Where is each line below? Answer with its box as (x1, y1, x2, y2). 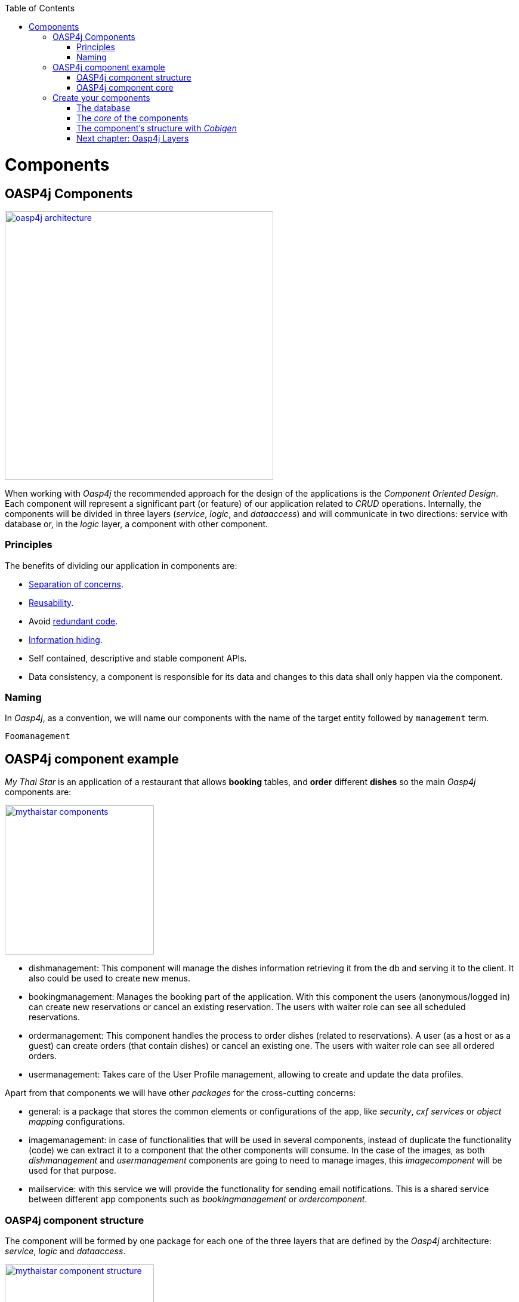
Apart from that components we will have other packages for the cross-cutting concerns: (5, 1088, 356, 1098)
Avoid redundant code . (29, 615, 118, 626)
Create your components (52, 93, 150, 103)
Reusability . (29, 597, 74, 608)
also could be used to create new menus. (29, 973, 191, 984)
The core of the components (76, 113, 189, 123)
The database (76, 103, 131, 113)
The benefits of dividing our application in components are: (5, 560, 237, 571)
